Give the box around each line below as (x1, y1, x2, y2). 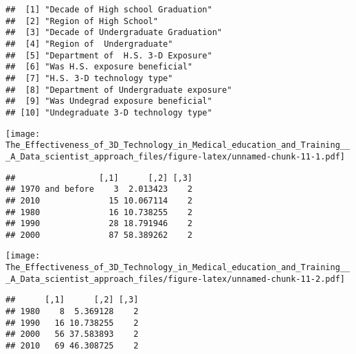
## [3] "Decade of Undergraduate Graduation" (5, 27, 222, 38)
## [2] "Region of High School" (5, 16, 158, 26)
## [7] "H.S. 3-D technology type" (5, 73, 173, 83)
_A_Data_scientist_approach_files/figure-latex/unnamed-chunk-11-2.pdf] (5, 274, 345, 284)
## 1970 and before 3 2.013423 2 (5, 184, 193, 195)
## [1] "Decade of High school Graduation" (5, 5, 212, 14)
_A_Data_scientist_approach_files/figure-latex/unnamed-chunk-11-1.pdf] (5, 151, 345, 162)
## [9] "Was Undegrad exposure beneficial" (5, 96, 212, 107)
